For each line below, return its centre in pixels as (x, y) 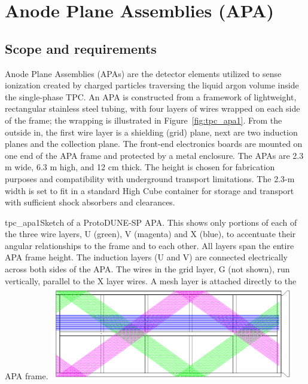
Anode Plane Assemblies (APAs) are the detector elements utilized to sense (143, 73)
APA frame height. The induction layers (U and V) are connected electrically (146, 257)
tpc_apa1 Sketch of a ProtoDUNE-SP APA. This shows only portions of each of (151, 222)
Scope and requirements (81, 48)
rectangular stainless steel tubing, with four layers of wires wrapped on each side (153, 108)
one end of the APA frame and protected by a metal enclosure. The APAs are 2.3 (154, 155)
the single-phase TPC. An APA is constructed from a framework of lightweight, (151, 96)
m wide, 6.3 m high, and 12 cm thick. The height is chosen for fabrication (140, 167)
